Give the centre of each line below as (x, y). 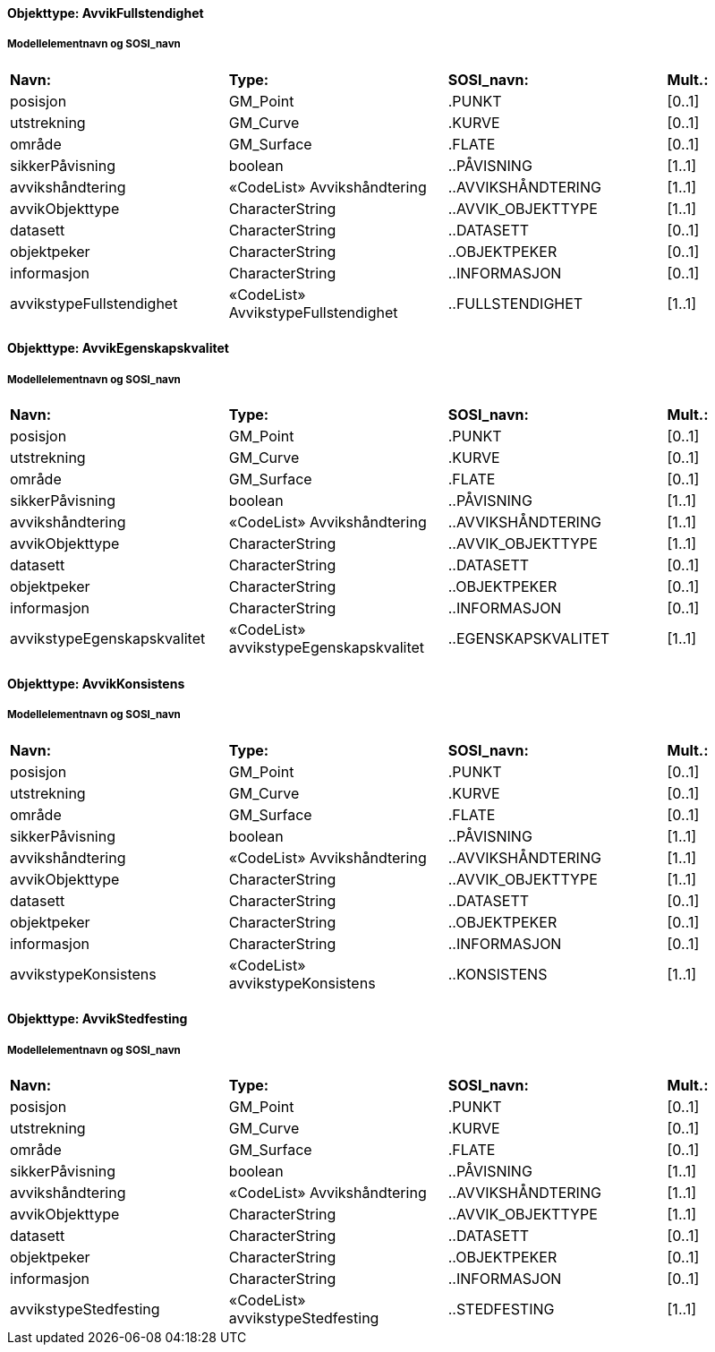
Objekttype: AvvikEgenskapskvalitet (118, 348)
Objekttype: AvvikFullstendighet (106, 13)
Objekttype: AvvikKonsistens (96, 683)
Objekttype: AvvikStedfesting (98, 1019)
